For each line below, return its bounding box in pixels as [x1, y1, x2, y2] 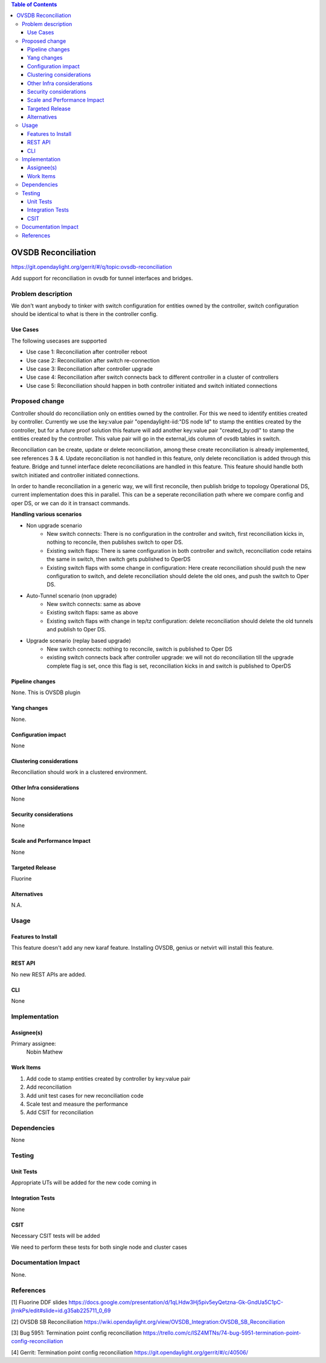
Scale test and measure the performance [26, 1100, 129, 1107]
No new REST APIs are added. [11, 970, 87, 978]
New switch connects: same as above [46, 601, 141, 608]
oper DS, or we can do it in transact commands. [11, 499, 130, 507]
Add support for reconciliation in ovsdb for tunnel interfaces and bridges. [11, 274, 193, 282]
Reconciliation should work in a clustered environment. [11, 768, 148, 776]
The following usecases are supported [11, 337, 107, 344]
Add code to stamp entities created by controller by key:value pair [26, 1075, 191, 1082]
